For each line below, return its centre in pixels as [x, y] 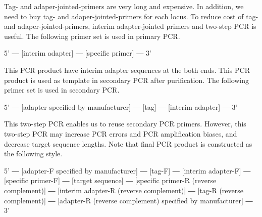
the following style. [33, 154]
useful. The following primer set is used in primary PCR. [92, 36]
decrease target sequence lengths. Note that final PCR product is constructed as [128, 143]
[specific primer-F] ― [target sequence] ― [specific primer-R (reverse [110, 180]
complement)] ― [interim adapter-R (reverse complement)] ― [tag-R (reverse [124, 190]
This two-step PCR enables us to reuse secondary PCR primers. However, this [125, 124]
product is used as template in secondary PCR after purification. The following [127, 80]
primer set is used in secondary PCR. [62, 90]
